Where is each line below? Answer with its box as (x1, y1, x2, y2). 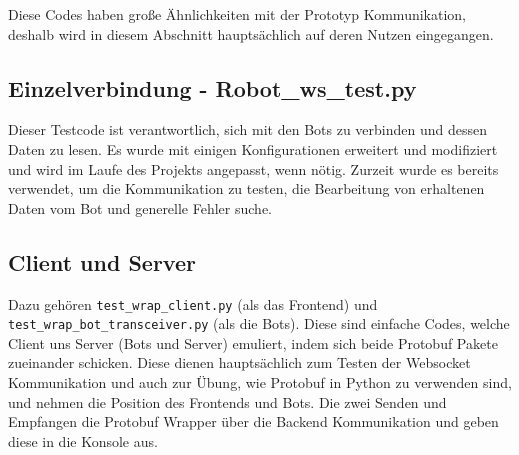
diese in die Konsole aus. (8, 430, 158, 451)
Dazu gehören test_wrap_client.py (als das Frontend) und (8, 293, 378, 314)
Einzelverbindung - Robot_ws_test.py (8, 72, 417, 103)
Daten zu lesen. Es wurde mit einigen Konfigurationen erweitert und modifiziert (8, 138, 498, 159)
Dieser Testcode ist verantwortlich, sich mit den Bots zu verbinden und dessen (8, 119, 487, 140)
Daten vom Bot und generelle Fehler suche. (8, 197, 272, 218)
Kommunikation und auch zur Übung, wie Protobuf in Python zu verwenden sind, (8, 372, 512, 393)
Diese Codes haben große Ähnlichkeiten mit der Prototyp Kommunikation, (8, 4, 467, 24)
